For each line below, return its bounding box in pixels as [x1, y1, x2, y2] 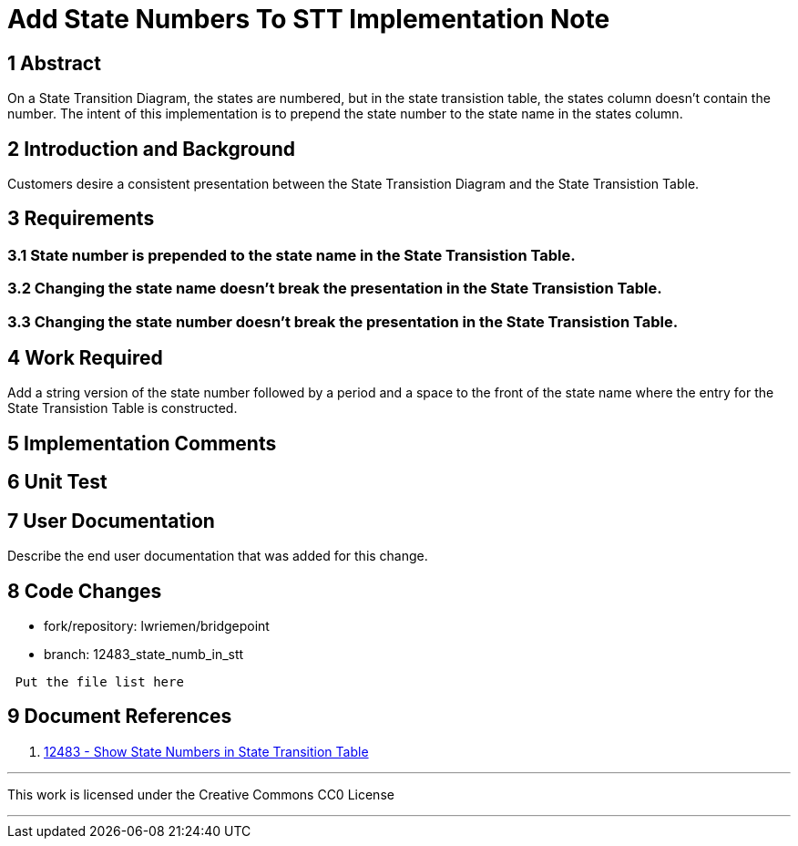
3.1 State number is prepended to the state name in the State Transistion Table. [7, 245, 576, 264]
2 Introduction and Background [7, 137, 295, 160]
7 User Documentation [7, 509, 215, 532]
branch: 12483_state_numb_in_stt [44, 645, 244, 662]
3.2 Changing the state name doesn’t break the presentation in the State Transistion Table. [7, 279, 662, 298]
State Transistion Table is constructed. [7, 400, 238, 417]
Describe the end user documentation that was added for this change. [7, 548, 428, 564]
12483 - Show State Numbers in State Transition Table [44, 743, 369, 759]
